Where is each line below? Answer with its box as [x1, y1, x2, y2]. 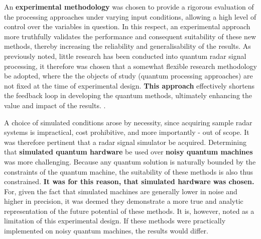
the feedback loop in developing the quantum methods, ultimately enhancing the [4, 90, 252, 101]
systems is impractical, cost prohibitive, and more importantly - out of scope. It [4, 127, 249, 137]
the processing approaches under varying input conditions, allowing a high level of [4, 11, 256, 22]
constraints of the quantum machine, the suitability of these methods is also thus [4, 166, 253, 177]
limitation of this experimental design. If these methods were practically [4, 215, 226, 226]
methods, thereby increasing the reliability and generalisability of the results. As [4, 41, 251, 51]
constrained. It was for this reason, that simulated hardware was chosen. [4, 176, 254, 187]
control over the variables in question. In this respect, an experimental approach [4, 21, 250, 32]
